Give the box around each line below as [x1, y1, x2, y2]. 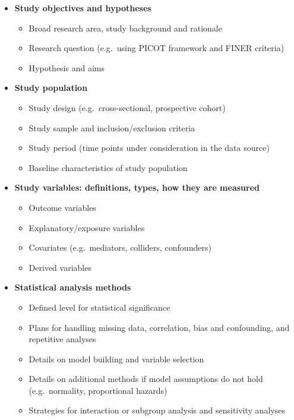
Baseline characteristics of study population [29, 161, 188, 173]
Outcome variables [29, 201, 96, 213]
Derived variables [29, 261, 91, 273]
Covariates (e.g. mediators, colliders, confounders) [29, 241, 211, 254]
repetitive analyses [29, 333, 96, 345]
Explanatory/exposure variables [29, 221, 145, 233]
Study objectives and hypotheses [14, 2, 151, 14]
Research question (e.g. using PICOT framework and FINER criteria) [29, 42, 284, 54]
